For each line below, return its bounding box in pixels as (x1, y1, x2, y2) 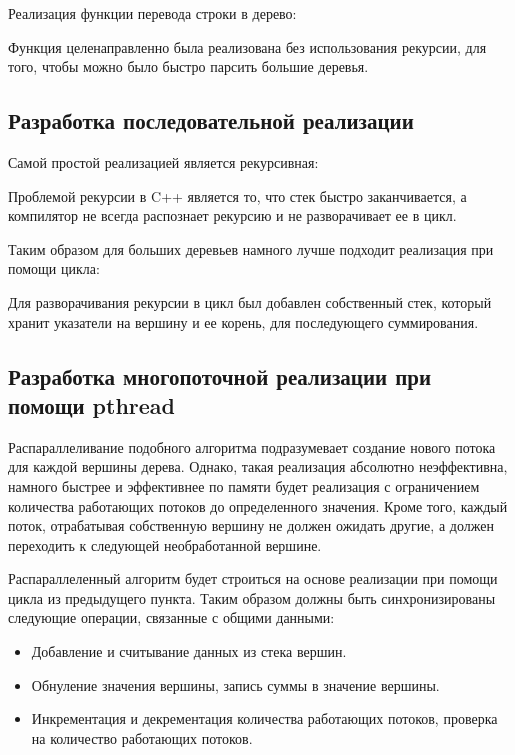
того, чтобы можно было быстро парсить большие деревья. (8, 56, 369, 77)
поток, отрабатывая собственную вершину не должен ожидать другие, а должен (8, 515, 494, 536)
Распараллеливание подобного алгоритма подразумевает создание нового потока (8, 436, 496, 457)
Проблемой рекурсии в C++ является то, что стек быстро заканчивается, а (8, 185, 467, 206)
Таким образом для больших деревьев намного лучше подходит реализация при (8, 238, 494, 259)
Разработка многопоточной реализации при (8, 360, 432, 391)
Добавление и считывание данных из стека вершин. (31, 641, 347, 662)
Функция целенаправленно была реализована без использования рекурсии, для (8, 36, 487, 57)
